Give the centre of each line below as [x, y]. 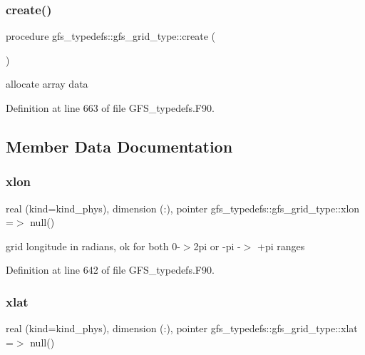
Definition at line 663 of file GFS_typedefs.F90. [110, 108]
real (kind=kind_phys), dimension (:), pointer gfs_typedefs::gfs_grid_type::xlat [182, 328]
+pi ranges [281, 246]
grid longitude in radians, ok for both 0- [93, 246]
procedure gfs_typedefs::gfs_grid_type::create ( [111, 36]
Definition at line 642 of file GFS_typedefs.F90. [110, 270]
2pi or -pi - [217, 246]
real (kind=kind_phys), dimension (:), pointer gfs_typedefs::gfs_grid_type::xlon [183, 208]
